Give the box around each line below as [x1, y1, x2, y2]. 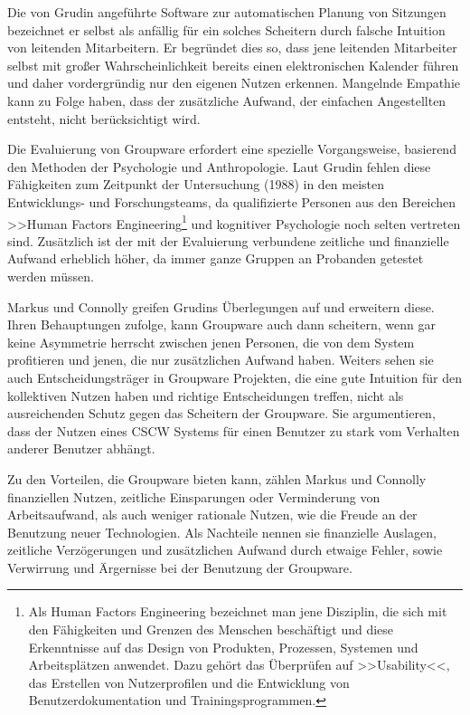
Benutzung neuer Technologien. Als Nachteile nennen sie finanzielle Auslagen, [7, 522, 437, 541]
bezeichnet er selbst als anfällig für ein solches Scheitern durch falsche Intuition [7, 20, 446, 39]
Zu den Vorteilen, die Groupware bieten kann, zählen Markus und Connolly [7, 469, 427, 488]
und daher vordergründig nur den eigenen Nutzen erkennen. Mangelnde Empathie [7, 73, 461, 92]
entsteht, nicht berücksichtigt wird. [7, 109, 201, 128]
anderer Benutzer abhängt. [7, 439, 155, 458]
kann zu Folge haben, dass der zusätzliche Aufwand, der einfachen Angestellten [7, 91, 446, 110]
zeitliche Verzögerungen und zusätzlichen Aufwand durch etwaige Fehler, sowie [7, 540, 443, 559]
